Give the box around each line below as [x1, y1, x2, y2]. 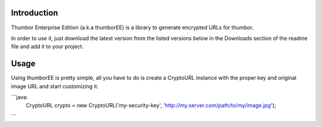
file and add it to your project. [11, 43, 83, 50]
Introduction [11, 8, 58, 18]
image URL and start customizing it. [11, 82, 99, 89]
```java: [11, 93, 28, 101]
